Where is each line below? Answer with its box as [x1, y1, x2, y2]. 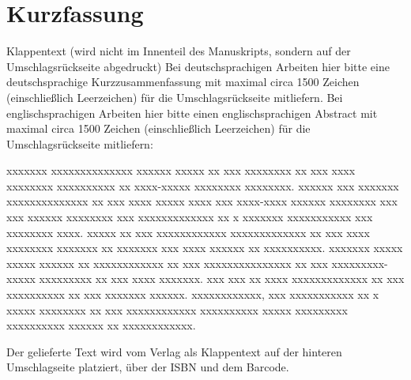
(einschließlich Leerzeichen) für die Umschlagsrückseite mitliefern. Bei [6, 88, 343, 105]
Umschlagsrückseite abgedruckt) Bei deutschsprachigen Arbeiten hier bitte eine [6, 58, 390, 74]
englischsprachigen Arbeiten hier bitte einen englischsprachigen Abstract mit [6, 104, 378, 121]
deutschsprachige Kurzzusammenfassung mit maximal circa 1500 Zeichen [6, 73, 360, 90]
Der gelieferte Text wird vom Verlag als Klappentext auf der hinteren [6, 343, 342, 359]
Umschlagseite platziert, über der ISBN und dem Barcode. [6, 359, 289, 375]
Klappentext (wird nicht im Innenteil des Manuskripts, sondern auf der [6, 43, 351, 59]
